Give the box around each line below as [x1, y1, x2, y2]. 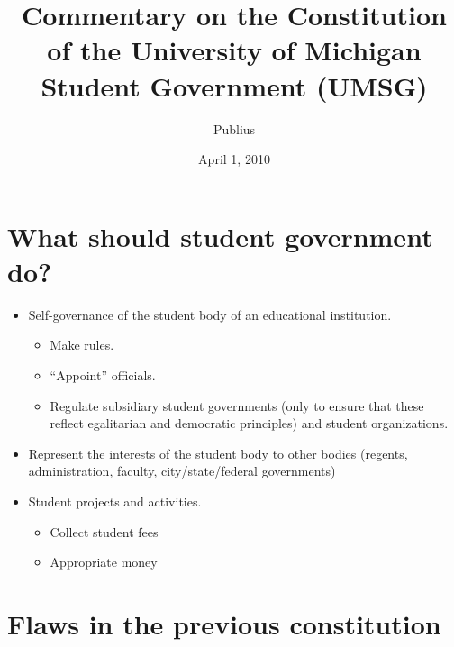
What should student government [7, 217, 433, 254]
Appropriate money [50, 552, 158, 571]
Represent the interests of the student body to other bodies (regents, [28, 443, 408, 462]
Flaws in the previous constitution [7, 605, 441, 642]
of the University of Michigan [47, 32, 422, 68]
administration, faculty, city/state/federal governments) [28, 461, 336, 480]
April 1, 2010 [198, 150, 270, 169]
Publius [213, 119, 256, 138]
